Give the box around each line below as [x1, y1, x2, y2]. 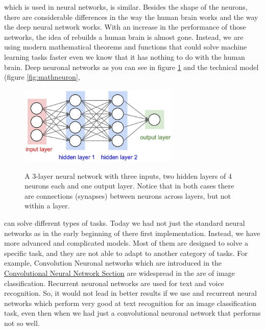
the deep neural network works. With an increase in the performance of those [4, 21, 246, 32]
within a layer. [25, 200, 70, 211]
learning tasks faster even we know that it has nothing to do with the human [4, 51, 245, 62]
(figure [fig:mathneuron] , [4, 72, 80, 82]
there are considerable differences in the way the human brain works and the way [4, 11, 258, 22]
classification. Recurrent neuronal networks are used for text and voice [4, 277, 224, 288]
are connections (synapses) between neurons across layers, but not [25, 190, 231, 201]
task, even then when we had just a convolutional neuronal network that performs [4, 308, 261, 318]
